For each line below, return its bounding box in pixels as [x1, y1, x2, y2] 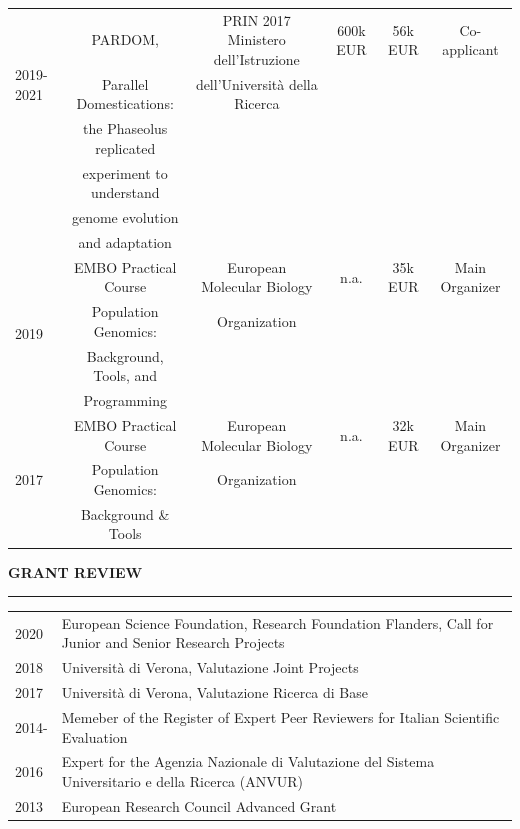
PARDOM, [91, 29, 159, 50]
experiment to [82, 162, 168, 183]
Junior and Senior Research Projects [61, 632, 285, 653]
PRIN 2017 [222, 9, 291, 30]
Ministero [227, 29, 286, 50]
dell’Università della [195, 73, 318, 94]
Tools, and [93, 365, 158, 386]
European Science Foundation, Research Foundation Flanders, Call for [61, 612, 494, 633]
